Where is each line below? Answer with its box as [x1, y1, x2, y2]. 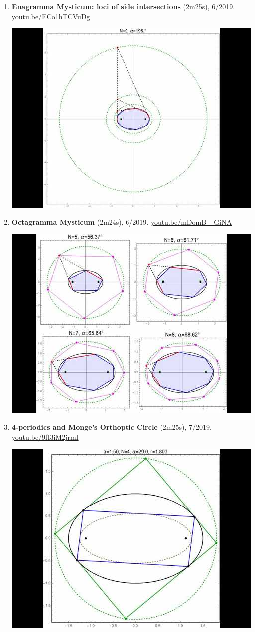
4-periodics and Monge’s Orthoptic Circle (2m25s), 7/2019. [11, 421, 212, 432]
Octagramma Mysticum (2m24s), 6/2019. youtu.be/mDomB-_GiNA [11, 216, 232, 227]
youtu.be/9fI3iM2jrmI [11, 431, 79, 442]
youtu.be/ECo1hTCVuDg [11, 11, 90, 21]
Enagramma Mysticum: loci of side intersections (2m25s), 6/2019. [11, 1, 235, 11]
